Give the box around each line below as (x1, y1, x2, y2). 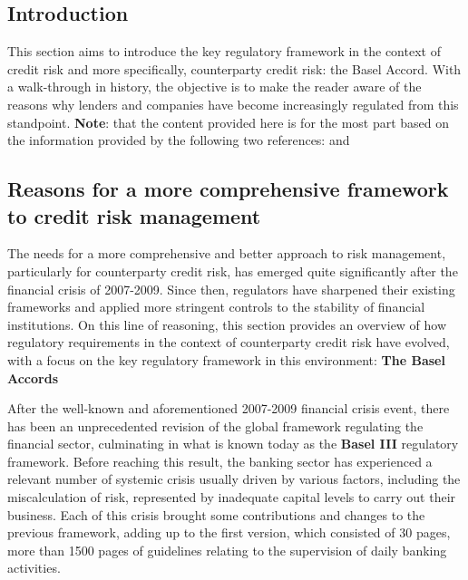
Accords (7, 368, 59, 387)
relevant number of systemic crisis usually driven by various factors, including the (7, 469, 461, 488)
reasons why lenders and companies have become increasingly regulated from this (7, 94, 459, 113)
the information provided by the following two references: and (7, 130, 350, 150)
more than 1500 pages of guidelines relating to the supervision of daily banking (7, 540, 447, 559)
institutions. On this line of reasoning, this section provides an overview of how (7, 314, 447, 333)
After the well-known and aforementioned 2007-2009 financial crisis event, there (7, 399, 450, 418)
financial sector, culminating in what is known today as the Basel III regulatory (7, 434, 459, 453)
